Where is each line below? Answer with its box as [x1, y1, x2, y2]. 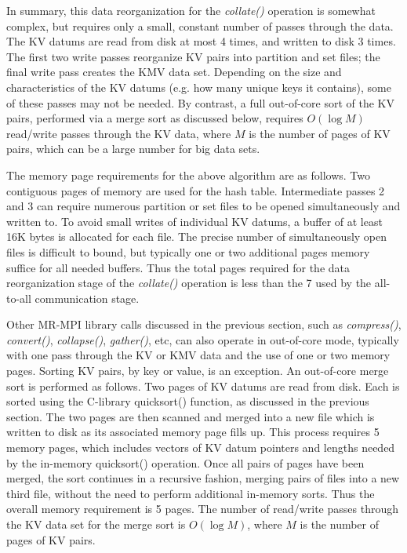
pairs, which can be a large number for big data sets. [6, 140, 260, 157]
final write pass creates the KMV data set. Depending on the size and [6, 64, 342, 80]
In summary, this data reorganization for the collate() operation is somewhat [6, 2, 376, 18]
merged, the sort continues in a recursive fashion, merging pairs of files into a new [6, 470, 400, 486]
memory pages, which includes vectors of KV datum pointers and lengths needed [6, 439, 395, 456]
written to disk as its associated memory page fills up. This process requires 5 [6, 424, 380, 440]
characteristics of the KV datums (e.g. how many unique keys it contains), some [6, 78, 391, 95]
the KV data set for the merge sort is [6, 516, 186, 532]
